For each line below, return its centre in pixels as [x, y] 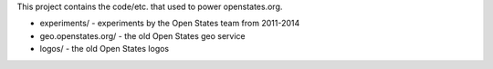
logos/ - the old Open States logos [104, 49]
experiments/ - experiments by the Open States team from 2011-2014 [170, 24]
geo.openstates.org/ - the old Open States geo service [142, 35]
